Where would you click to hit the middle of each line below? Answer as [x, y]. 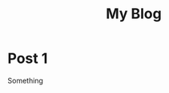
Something [25, 80]
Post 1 [28, 58]
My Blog [134, 14]
